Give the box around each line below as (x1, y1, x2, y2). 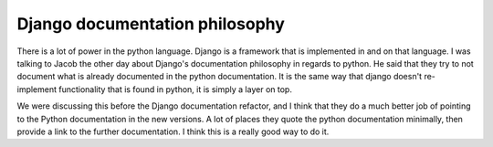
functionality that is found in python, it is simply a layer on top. (58, 83, 292, 95)
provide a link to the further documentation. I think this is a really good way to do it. (16, 126, 330, 137)
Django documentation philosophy (16, 14, 285, 34)
